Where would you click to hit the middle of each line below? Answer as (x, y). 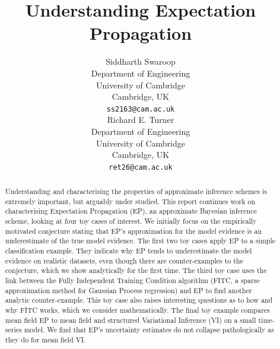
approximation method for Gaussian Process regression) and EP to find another (128, 290)
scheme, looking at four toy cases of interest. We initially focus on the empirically (131, 221)
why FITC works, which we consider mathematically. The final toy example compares (137, 310)
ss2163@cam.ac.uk (141, 109)
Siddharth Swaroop (141, 61)
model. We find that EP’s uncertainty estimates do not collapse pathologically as (149, 330)
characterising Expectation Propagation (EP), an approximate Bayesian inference (131, 211)
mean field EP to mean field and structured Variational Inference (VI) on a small (131, 320)
